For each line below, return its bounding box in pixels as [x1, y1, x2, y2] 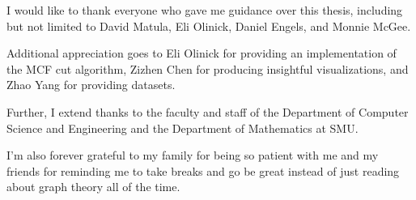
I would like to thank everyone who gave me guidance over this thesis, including [6, 2, 403, 18]
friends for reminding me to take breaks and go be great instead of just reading [6, 162, 400, 179]
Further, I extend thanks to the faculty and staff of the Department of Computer [6, 103, 409, 120]
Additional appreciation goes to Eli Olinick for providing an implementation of [6, 45, 397, 62]
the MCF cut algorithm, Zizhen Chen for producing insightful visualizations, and [6, 60, 409, 77]
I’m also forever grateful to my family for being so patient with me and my [6, 147, 379, 164]
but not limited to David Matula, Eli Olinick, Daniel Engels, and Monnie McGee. [6, 17, 411, 34]
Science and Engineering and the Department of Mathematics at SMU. [6, 119, 359, 136]
